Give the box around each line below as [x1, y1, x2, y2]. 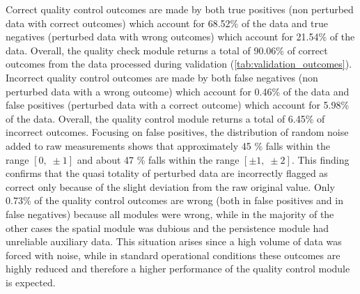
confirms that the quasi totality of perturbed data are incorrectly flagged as [6, 166, 328, 180]
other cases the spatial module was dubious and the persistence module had [6, 220, 329, 235]
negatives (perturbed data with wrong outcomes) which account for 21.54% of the [6, 29, 355, 44]
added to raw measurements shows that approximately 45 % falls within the [6, 138, 330, 153]
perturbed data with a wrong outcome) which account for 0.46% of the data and [6, 84, 350, 98]
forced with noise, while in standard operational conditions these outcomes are [6, 247, 341, 262]
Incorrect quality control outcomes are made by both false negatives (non [6, 70, 318, 84]
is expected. [6, 274, 56, 289]
